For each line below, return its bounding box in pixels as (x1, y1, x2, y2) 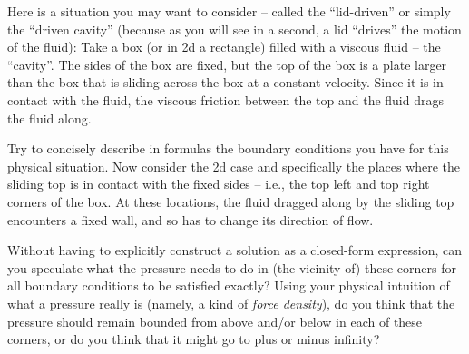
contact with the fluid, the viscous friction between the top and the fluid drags (7, 90, 444, 109)
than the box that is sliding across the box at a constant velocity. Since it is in (7, 73, 444, 92)
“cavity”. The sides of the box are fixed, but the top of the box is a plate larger (7, 54, 447, 74)
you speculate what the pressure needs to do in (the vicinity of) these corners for (7, 258, 456, 277)
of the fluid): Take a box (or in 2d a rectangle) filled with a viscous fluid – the (7, 37, 441, 56)
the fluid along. (7, 108, 92, 127)
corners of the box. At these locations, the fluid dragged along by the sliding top (7, 192, 454, 211)
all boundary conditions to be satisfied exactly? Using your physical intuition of (7, 276, 450, 295)
